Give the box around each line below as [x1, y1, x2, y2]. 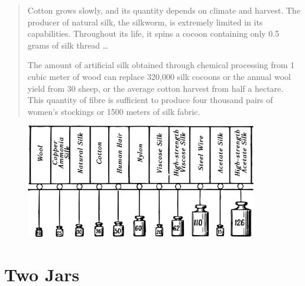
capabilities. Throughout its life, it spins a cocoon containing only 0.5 [27, 27, 280, 40]
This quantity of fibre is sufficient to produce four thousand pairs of [27, 94, 273, 106]
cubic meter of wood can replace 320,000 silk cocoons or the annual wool [27, 70, 291, 82]
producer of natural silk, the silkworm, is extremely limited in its [27, 15, 263, 28]
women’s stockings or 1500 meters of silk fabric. [27, 105, 200, 117]
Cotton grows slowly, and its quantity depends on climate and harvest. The [27, 4, 301, 16]
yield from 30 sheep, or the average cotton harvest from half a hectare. [27, 82, 284, 94]
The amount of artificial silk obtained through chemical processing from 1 [27, 59, 295, 71]
